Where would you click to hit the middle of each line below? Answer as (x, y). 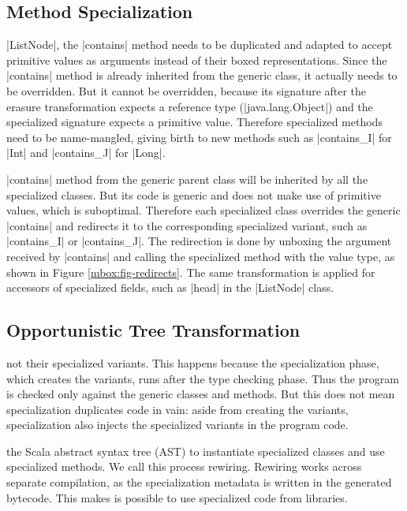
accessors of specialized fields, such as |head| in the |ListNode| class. (170, 287)
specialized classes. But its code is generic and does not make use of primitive (194, 194)
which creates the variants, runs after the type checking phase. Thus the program (203, 378)
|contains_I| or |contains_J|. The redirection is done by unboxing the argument (199, 241)
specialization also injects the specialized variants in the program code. (177, 425)
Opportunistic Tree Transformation (153, 330)
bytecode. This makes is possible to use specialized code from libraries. (177, 497)
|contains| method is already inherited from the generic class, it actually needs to (202, 75)
